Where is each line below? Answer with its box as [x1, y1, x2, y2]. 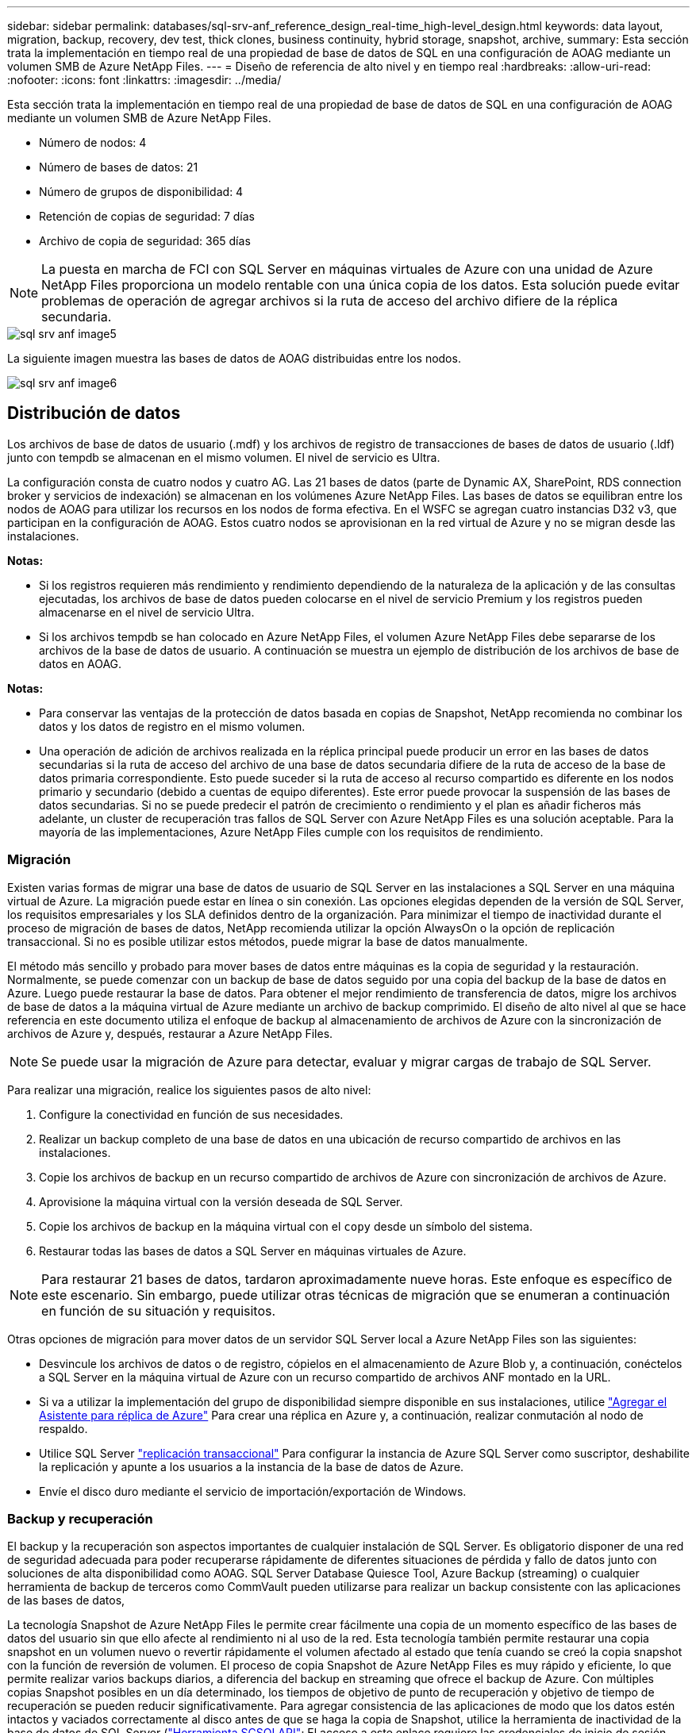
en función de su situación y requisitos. [41, 1302, 276, 1319]
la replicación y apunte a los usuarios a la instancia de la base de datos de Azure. [39, 1459, 464, 1474]
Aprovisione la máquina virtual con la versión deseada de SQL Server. [39, 1194, 403, 1208]
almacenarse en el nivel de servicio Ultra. [39, 605, 255, 619]
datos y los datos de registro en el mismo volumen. [39, 719, 306, 733]
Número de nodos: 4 [39, 136, 147, 149]
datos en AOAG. [39, 656, 122, 671]
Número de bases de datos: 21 [39, 160, 198, 174]
